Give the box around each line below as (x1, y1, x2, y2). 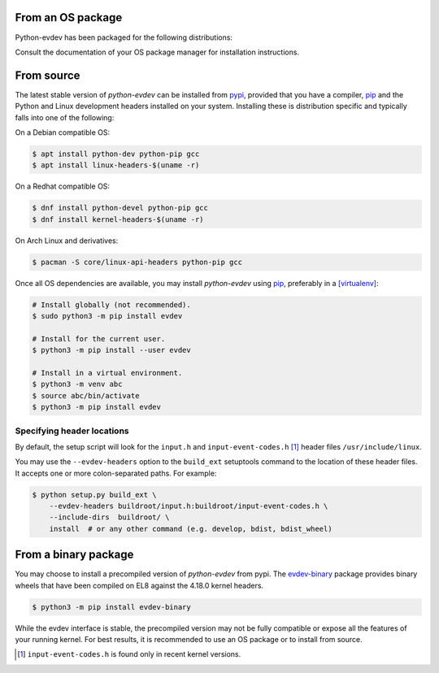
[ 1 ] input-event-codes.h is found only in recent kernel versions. (17, 649, 241, 659)
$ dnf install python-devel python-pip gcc (32, 203, 209, 213)
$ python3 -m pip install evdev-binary (32, 602, 191, 611)
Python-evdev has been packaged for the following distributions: (15, 33, 233, 42)
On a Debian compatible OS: (15, 127, 110, 137)
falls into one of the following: (15, 112, 115, 122)
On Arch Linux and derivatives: (15, 236, 119, 245)
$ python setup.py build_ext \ (32, 490, 158, 499)
